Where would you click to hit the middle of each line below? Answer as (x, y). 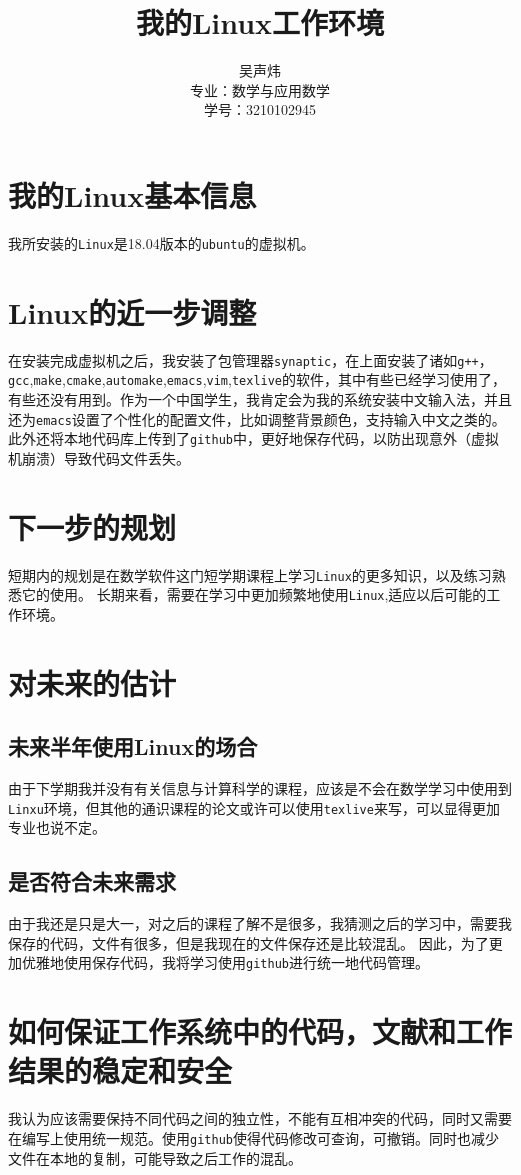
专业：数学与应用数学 (260, 89)
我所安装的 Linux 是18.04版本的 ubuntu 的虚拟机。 (161, 242)
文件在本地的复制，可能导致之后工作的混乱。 (155, 1157)
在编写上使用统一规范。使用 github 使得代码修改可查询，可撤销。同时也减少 (253, 1137)
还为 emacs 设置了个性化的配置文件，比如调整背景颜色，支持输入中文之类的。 (257, 418)
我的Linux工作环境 (260, 22)
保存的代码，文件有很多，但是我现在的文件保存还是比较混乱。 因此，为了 (248, 942)
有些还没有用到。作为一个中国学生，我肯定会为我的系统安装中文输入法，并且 (260, 398)
